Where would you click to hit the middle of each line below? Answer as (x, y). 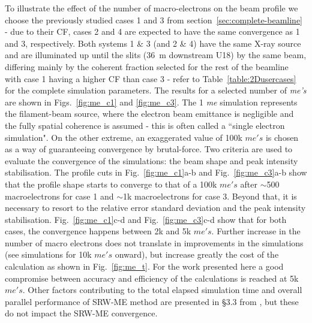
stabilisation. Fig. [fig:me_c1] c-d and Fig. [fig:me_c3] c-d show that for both (146, 219)
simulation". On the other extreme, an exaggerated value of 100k (124, 137)
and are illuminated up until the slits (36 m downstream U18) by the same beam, (156, 55)
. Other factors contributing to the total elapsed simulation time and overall (162, 290)
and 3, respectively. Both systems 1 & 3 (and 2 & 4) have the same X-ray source (153, 43)
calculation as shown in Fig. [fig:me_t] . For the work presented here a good (144, 266)
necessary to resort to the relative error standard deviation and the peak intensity (155, 208)
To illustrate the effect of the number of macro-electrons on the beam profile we (151, 8)
